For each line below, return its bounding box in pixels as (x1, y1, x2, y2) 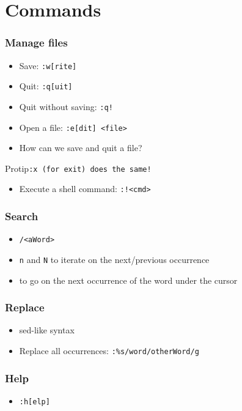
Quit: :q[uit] (19, 80, 73, 92)
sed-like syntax (19, 324, 75, 336)
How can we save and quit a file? (19, 141, 142, 154)
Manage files (5, 35, 68, 50)
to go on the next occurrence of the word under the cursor (19, 273, 238, 286)
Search (5, 209, 38, 224)
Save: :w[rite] (19, 59, 77, 72)
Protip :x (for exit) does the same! (5, 161, 152, 174)
